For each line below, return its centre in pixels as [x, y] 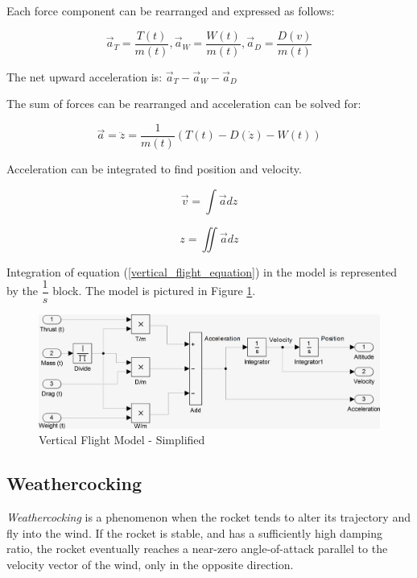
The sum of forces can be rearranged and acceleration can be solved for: [184, 104]
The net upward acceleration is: [85, 76]
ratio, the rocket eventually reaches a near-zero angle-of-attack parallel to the [197, 549]
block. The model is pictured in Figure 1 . [154, 291]
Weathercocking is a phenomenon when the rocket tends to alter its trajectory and [208, 517]
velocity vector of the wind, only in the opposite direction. [150, 565]
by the [22, 291]
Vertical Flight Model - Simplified [122, 440]
